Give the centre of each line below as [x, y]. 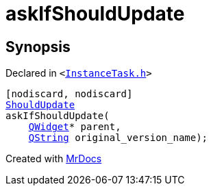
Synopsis [38, 47]
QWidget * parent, [75, 127]
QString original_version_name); [118, 138]
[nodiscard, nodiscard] [69, 94]
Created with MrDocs [54, 159]
